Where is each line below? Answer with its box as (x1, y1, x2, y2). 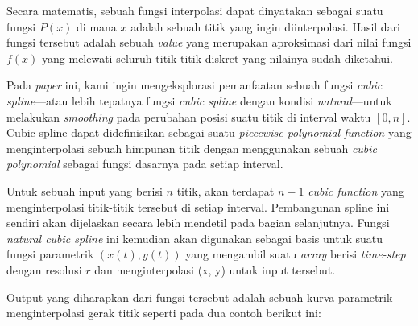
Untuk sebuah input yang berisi (6, 182, 163, 199)
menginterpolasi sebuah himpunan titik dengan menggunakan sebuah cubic (6, 139, 378, 156)
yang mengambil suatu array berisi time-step (185, 246, 406, 262)
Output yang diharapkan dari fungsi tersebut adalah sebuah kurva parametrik (6, 288, 393, 305)
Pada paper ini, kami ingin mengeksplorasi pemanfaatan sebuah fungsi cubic (6, 76, 383, 93)
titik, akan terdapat (176, 182, 275, 199)
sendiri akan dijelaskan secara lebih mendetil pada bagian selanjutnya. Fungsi (6, 214, 390, 231)
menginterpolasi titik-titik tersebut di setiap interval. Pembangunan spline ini (6, 198, 390, 215)
